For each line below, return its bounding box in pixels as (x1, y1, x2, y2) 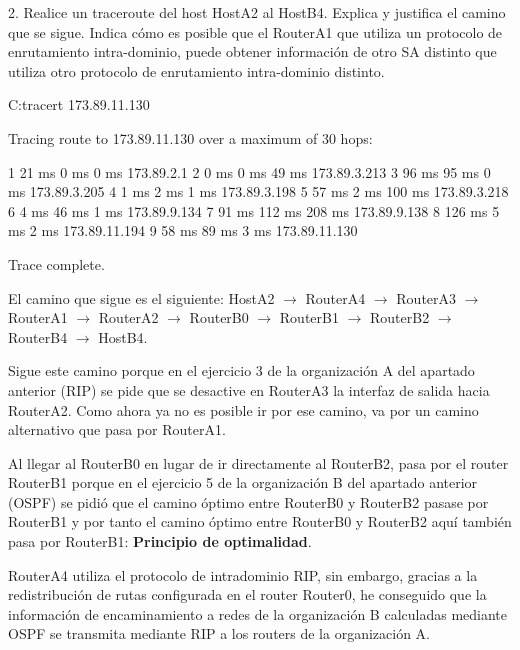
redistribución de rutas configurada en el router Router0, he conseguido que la (8, 584, 487, 605)
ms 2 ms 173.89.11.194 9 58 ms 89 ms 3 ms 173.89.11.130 (8, 220, 358, 241)
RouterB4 (8, 326, 68, 347)
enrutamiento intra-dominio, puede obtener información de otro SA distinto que (8, 41, 497, 62)
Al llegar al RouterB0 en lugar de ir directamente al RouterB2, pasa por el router (8, 452, 509, 473)
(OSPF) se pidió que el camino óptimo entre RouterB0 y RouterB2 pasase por (8, 491, 489, 512)
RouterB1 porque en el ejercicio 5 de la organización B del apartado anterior (8, 472, 478, 493)
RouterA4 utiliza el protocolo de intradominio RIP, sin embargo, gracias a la (8, 564, 478, 585)
